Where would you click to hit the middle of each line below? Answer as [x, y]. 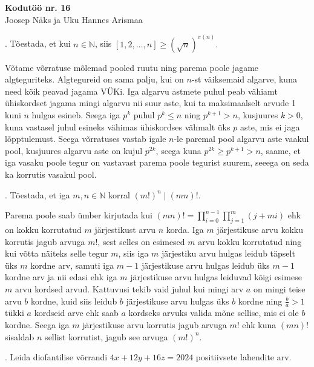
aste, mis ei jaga [270, 126]
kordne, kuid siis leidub [74, 301]
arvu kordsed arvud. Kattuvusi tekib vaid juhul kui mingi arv [129, 288]
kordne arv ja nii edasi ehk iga [61, 277]
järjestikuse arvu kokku [260, 229]
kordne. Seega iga [37, 324]
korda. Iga [185, 229]
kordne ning [260, 301]
